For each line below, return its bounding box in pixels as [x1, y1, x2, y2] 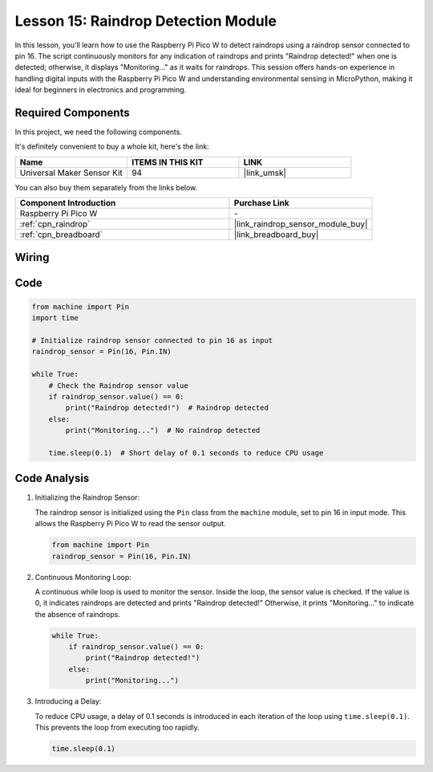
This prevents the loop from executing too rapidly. [34, 723, 200, 733]
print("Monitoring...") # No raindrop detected [65, 426, 261, 435]
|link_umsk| [243, 167, 286, 178]
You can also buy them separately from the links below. [14, 182, 198, 192]
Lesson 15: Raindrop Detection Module [14, 12, 277, 30]
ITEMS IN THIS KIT [131, 157, 204, 168]
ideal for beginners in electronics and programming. [14, 85, 187, 95]
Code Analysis [14, 472, 90, 485]
